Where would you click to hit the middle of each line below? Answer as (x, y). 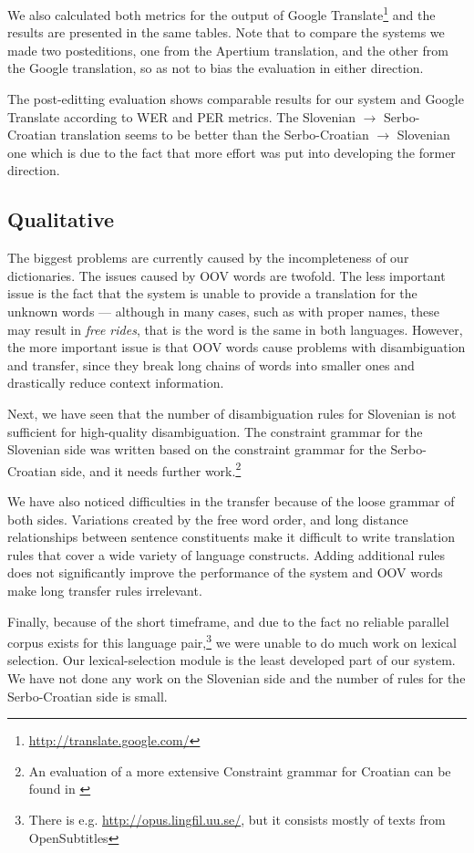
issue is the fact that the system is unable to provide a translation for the (212, 293)
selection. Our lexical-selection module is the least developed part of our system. (232, 660)
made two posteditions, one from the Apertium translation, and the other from (228, 50)
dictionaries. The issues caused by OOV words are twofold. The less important (227, 275)
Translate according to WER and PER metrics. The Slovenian (181, 116)
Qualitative (61, 219)
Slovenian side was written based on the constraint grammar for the (197, 449)
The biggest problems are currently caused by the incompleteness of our (208, 258)
